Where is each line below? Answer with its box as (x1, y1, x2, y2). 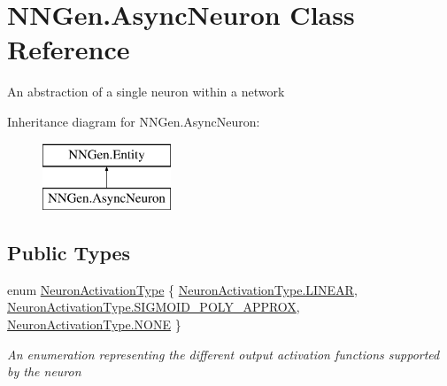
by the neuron (7, 362, 81, 381)
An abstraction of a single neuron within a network (7, 82, 285, 101)
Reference (7, 31, 130, 67)
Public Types (7, 239, 131, 266)
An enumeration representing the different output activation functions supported (7, 344, 440, 363)
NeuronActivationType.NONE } (7, 315, 181, 334)
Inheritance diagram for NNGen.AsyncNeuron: (7, 112, 260, 130)
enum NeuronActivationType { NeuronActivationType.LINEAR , (7, 280, 358, 298)
